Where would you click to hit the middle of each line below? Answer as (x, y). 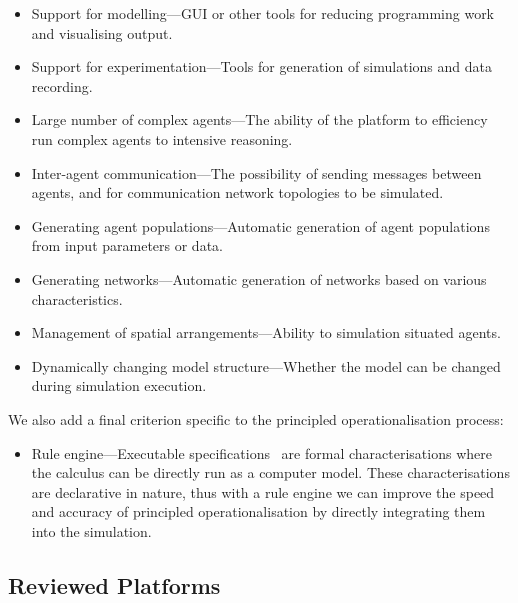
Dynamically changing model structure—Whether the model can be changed (266, 365)
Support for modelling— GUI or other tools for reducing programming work (263, 13)
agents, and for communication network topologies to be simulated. (237, 192)
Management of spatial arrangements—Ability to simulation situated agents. (266, 332)
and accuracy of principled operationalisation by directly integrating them (258, 511)
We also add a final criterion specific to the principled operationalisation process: (256, 418)
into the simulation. (91, 530)
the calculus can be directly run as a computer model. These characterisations (270, 472)
